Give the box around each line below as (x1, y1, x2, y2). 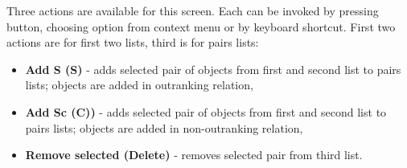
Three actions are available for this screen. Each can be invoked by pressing (6, 2, 379, 18)
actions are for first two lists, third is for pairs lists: (6, 34, 259, 51)
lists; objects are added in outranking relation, (25, 76, 253, 93)
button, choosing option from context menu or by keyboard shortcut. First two (6, 18, 396, 35)
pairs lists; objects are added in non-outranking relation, (25, 119, 303, 136)
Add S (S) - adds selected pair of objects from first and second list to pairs (25, 60, 401, 77)
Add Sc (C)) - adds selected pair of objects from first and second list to (25, 103, 387, 120)
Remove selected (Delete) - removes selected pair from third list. (25, 146, 363, 163)
